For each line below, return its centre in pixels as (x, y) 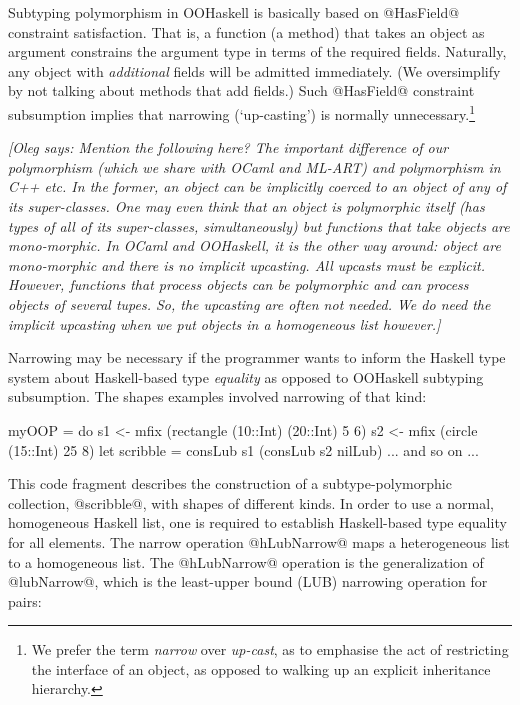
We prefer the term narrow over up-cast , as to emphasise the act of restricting (270, 649)
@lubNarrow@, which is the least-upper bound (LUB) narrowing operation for (248, 581)
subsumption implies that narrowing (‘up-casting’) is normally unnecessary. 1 (242, 112)
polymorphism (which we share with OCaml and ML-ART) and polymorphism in (254, 166)
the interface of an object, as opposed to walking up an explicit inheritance (261, 668)
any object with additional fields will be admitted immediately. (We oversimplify (254, 70)
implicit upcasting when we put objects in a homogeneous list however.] (224, 323)
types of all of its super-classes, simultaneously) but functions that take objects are (259, 225)
